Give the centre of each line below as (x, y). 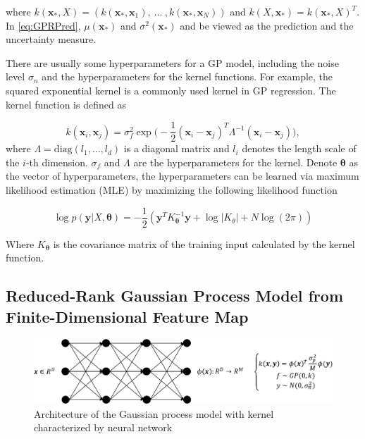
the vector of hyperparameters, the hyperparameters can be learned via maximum (182, 176)
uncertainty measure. (51, 39)
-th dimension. (57, 162)
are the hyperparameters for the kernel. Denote (235, 162)
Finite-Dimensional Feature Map (127, 316)
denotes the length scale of (299, 148)
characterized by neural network (103, 427)
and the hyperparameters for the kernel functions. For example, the (187, 76)
